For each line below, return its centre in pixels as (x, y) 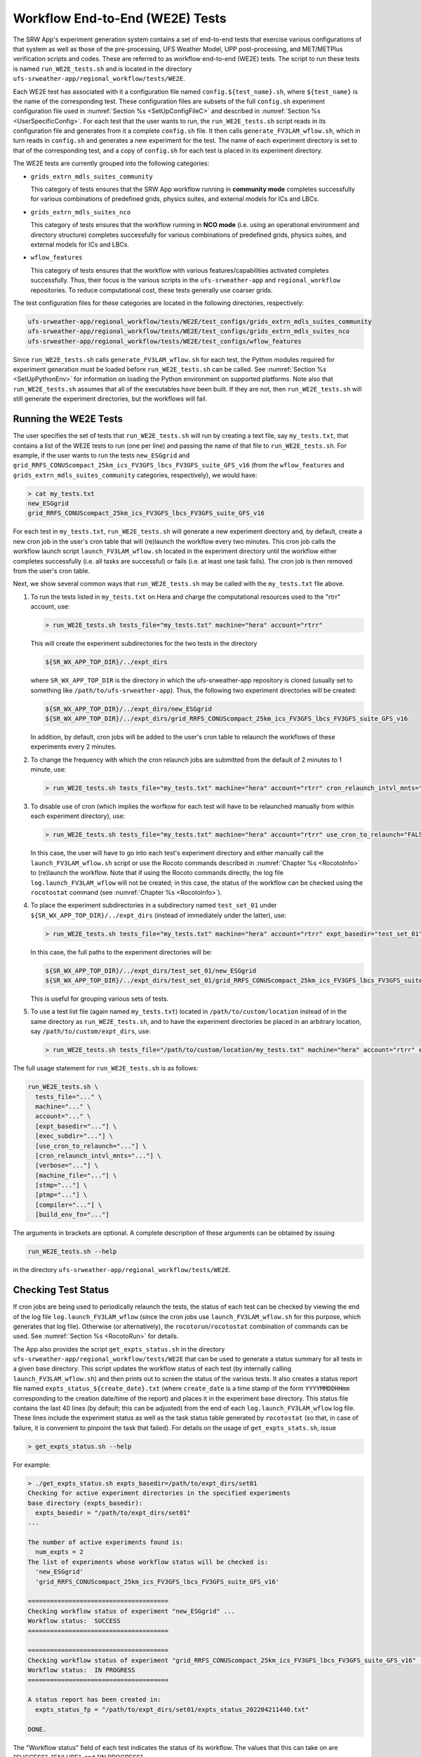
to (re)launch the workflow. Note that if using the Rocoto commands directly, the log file (157, 873)
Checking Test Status (61, 1290)
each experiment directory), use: (78, 816)
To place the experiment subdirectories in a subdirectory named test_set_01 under (154, 905)
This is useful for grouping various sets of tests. (99, 999)
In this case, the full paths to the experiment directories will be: (121, 952)
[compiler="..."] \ (69, 1205)
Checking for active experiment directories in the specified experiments (159, 1493)
